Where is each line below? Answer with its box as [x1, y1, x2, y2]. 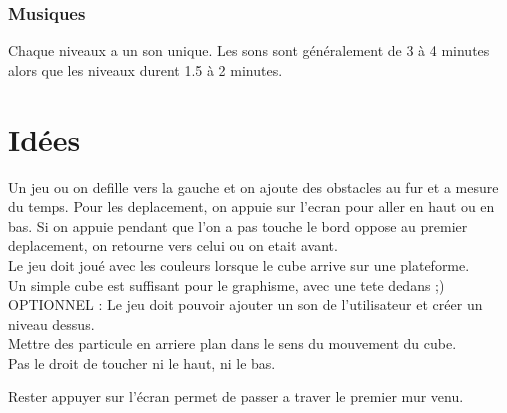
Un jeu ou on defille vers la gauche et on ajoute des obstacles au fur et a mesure [8, 176, 499, 197]
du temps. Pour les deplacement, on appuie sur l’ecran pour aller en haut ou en [8, 196, 495, 217]
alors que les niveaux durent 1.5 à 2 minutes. [8, 59, 283, 80]
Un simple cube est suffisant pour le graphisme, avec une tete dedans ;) [8, 274, 445, 295]
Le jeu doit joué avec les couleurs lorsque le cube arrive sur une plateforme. [8, 254, 470, 275]
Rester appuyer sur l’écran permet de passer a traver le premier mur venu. [8, 386, 464, 407]
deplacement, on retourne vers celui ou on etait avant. [8, 235, 338, 256]
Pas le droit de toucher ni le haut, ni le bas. [8, 352, 276, 373]
